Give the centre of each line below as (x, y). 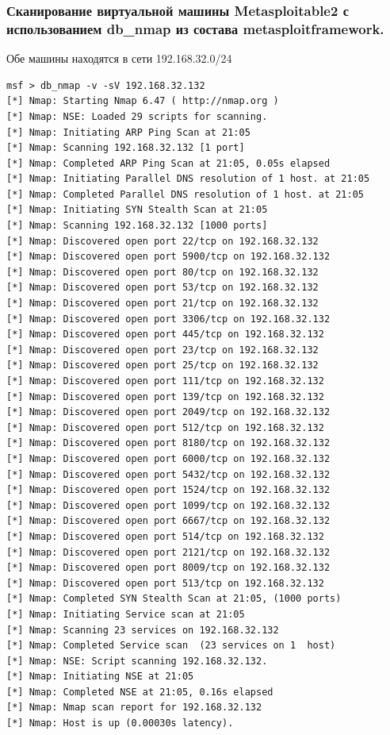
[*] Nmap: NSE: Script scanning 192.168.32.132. (137, 661)
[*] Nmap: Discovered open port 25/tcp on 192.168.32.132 (162, 366)
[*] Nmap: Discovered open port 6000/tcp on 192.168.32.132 (168, 458)
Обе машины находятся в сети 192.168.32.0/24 (119, 58)
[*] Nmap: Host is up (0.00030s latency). (120, 723)
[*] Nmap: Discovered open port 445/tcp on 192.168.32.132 (165, 335)
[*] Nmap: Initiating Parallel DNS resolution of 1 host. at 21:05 (188, 179)
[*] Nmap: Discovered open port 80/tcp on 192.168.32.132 (162, 272)
